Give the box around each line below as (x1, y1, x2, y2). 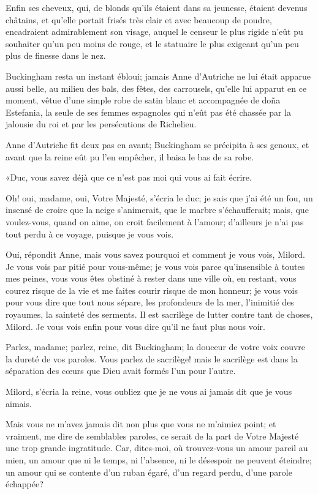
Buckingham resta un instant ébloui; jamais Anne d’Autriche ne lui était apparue (6, 69, 311, 82)
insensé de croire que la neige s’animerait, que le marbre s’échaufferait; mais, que (6, 203, 309, 216)
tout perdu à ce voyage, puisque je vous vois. (6, 227, 174, 240)
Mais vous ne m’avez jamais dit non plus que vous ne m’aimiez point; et (6, 417, 276, 430)
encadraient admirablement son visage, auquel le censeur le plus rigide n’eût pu (6, 25, 303, 38)
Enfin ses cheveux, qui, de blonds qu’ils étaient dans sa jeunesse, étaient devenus (6, 1, 308, 13)
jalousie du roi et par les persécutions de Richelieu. (6, 118, 197, 130)
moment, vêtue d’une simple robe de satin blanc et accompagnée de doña (6, 94, 281, 107)
